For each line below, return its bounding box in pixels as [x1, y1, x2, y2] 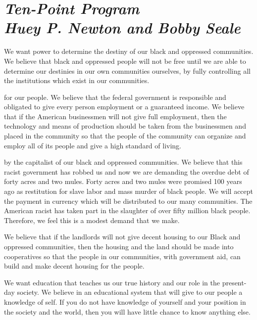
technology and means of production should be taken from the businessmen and [4, 121, 246, 131]
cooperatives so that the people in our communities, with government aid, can [4, 251, 241, 261]
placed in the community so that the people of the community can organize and [4, 131, 246, 141]
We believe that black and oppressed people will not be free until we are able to [4, 55, 246, 66]
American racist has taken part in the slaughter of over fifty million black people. [4, 205, 251, 216]
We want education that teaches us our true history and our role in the [4, 277, 220, 287]
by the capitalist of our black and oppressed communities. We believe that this [4, 157, 243, 167]
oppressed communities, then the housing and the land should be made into [4, 241, 234, 251]
